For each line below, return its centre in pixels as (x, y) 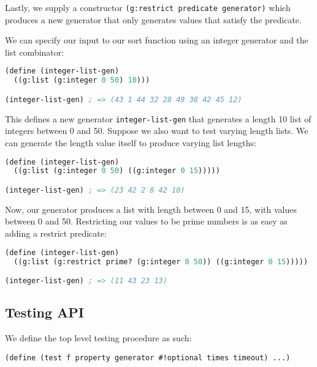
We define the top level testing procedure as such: (98, 338)
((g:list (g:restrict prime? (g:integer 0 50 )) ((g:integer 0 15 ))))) (161, 261)
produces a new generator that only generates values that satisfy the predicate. (153, 19)
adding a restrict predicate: (56, 233)
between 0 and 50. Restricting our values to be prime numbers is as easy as (146, 221)
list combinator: (35, 52)
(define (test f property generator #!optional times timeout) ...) (148, 358)
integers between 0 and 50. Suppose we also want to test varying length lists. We (157, 131)
